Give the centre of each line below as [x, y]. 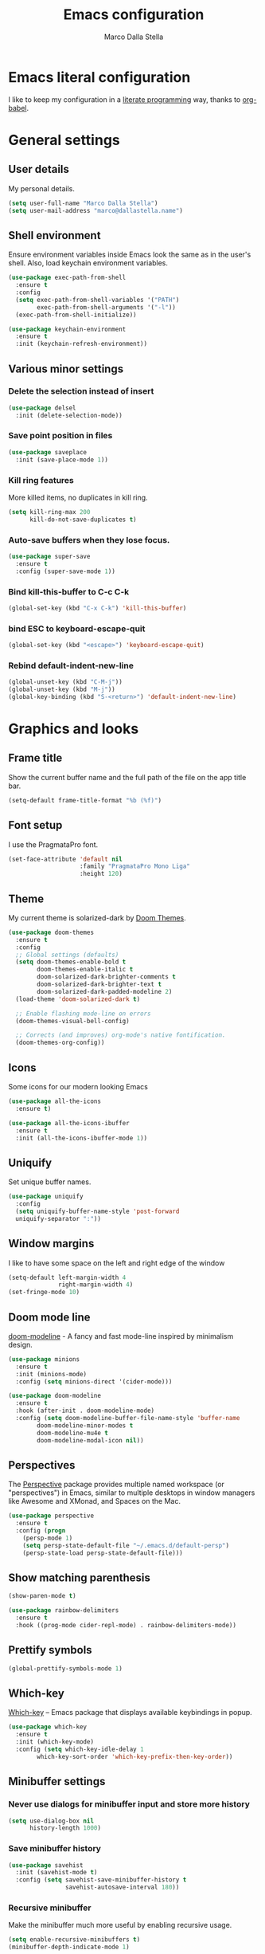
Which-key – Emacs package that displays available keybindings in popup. [130, 1713]
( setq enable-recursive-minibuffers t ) [74, 1940]
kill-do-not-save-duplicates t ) [83, 520]
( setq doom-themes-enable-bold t [71, 962]
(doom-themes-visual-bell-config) [72, 1021]
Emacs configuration [134, 15]
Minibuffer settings [57, 1781]
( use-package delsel [43, 408]
